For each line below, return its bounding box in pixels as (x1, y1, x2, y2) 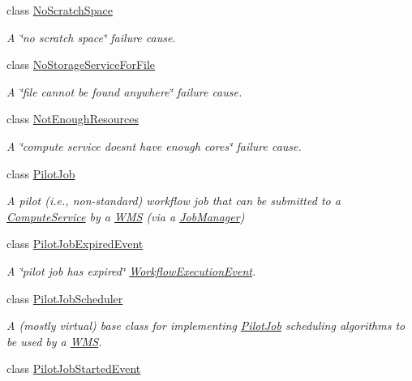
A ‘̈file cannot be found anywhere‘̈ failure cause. (6, 83, 242, 100)
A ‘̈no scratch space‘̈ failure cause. (6, 28, 176, 45)
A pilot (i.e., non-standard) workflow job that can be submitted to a (6, 192, 341, 209)
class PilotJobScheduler (6, 289, 123, 306)
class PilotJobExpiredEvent (6, 235, 144, 252)
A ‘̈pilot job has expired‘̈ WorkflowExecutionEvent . (6, 262, 256, 279)
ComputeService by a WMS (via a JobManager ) (6, 208, 245, 225)
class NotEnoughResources (6, 110, 139, 127)
